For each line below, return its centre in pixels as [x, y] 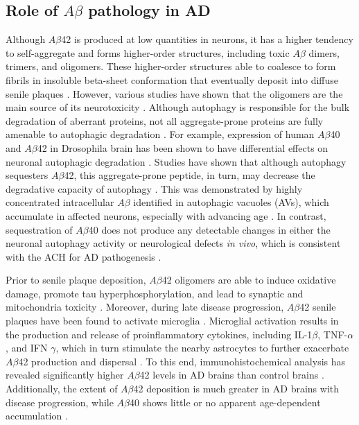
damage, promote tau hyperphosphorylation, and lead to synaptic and [155, 293]
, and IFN [27, 348]
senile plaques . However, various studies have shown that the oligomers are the [174, 93]
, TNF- [333, 334]
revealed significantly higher [65, 375]
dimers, [324, 52]
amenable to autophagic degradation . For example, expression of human [160, 134]
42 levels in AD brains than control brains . [232, 375]
